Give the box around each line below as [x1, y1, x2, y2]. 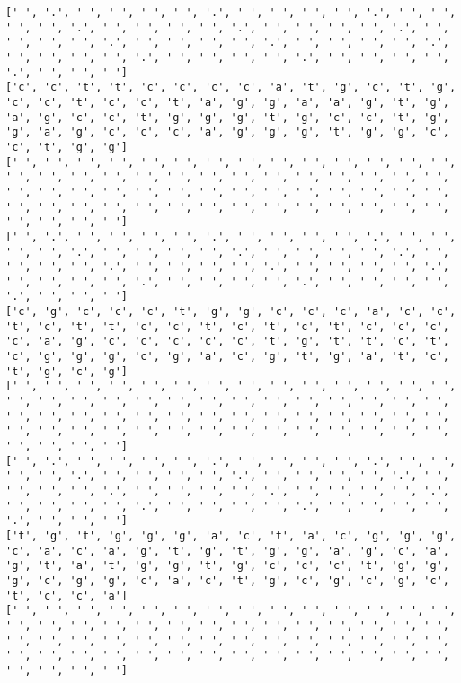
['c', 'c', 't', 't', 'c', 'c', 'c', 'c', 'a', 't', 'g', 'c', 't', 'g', [5, 81, 457, 94]
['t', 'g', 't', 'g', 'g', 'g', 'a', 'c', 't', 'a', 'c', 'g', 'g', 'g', [5, 529, 457, 542]
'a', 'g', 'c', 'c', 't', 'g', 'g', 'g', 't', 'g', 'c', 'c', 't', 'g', [5, 110, 449, 124]
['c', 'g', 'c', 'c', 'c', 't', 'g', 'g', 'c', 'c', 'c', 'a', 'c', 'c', [5, 305, 457, 319]
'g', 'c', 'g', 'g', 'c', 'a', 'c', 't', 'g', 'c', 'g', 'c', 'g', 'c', [5, 574, 449, 587]
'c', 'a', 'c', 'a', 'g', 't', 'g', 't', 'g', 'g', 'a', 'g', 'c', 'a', [5, 544, 449, 557]
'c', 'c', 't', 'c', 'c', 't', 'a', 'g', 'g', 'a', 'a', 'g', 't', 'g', [5, 95, 449, 109]
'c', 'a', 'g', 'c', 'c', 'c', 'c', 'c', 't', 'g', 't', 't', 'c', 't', [5, 335, 449, 348]
